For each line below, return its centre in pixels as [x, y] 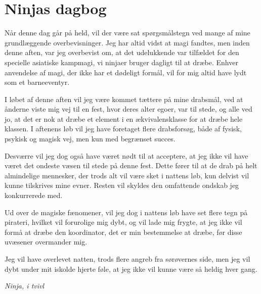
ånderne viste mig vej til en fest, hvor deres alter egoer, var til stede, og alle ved [128, 109]
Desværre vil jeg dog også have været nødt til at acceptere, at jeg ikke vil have [126, 155]
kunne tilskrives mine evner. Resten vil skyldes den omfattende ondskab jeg [122, 185]
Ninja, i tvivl [25, 286]
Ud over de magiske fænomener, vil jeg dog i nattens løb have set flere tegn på [126, 212]
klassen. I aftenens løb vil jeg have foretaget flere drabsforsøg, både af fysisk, [123, 129]
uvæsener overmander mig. [46, 242]
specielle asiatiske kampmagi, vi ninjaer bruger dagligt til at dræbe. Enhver [121, 62]
